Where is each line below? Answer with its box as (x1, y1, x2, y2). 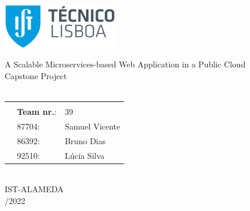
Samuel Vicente (64, 120, 121, 132)
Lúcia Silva (64, 149, 105, 161)
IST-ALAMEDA (5, 183, 64, 195)
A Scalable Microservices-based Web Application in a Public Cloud (5, 58, 246, 70)
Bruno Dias (64, 134, 106, 147)
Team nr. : (17, 105, 57, 118)
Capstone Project (5, 69, 67, 81)
